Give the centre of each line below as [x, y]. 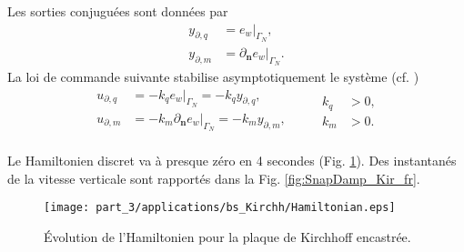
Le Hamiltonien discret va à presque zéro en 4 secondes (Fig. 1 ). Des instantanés [232, 161]
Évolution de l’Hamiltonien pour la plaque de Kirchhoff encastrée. [227, 237]
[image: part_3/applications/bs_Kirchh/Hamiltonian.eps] [220, 208]
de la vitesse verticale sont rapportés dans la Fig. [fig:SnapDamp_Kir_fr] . [214, 178]
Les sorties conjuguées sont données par [118, 11]
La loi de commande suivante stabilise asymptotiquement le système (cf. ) [213, 77]
